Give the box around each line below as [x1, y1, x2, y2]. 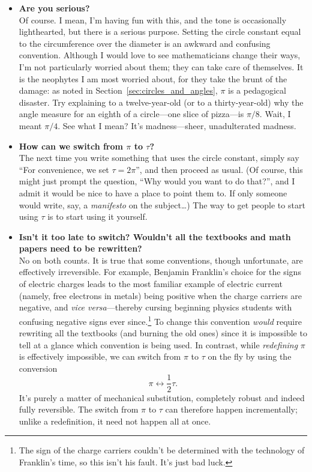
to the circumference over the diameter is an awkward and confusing [19, 37, 271, 49]
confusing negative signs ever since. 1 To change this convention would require [19, 313, 302, 327]
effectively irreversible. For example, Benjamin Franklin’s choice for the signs [19, 265, 301, 278]
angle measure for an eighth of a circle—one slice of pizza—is [19, 107, 244, 120]
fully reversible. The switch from [19, 403, 139, 416]
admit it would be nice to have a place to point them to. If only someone [19, 186, 287, 199]
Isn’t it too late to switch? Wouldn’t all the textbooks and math [19, 230, 291, 243]
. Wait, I [259, 107, 291, 120]
